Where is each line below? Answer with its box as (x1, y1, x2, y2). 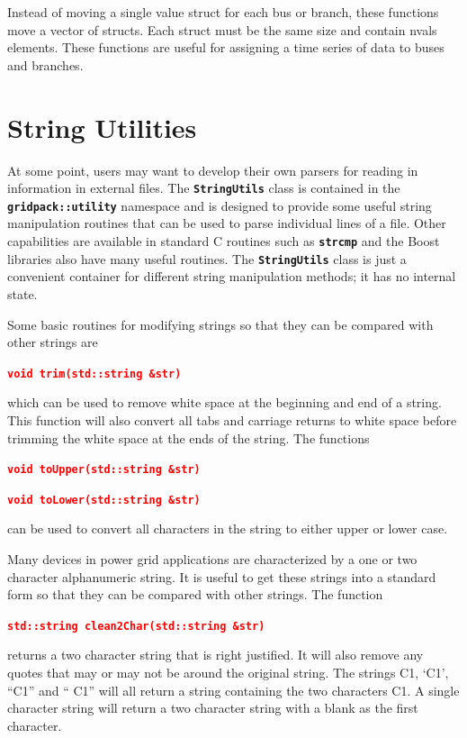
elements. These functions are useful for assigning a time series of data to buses (7, 38, 445, 57)
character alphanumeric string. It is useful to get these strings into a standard (7, 567, 436, 586)
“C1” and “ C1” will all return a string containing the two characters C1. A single (7, 680, 460, 699)
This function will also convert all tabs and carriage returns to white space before (7, 410, 457, 429)
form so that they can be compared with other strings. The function (7, 585, 383, 604)
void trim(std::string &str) (7, 367, 182, 380)
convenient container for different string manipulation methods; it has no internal (7, 267, 456, 286)
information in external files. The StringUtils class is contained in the (7, 178, 400, 197)
